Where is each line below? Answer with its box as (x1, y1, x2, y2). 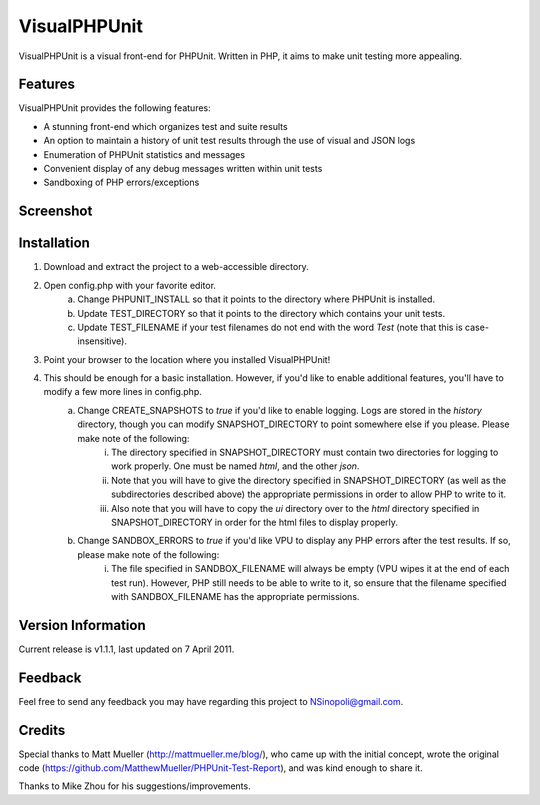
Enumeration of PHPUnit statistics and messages (43, 148, 245, 160)
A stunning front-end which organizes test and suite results (43, 120, 289, 132)
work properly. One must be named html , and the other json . (111, 460, 360, 472)
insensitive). (77, 335, 127, 347)
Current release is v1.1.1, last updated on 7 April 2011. (18, 643, 235, 655)
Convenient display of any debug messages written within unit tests (43, 163, 323, 175)
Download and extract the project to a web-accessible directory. (43, 261, 309, 273)
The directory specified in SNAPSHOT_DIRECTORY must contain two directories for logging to (111, 446, 499, 459)
